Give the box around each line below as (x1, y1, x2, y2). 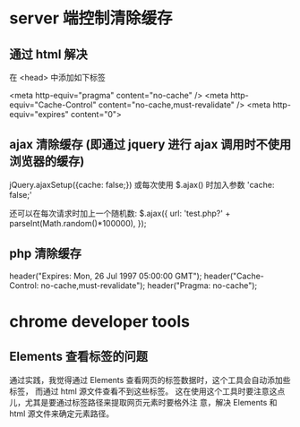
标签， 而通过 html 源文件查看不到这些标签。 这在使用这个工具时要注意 (9, 386, 270, 397)
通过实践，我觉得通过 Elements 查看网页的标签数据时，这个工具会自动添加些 (9, 374, 291, 385)
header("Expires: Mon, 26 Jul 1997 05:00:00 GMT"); (9, 270, 202, 281)
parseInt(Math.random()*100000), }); (9, 218, 147, 228)
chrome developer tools (9, 311, 191, 331)
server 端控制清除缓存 (9, 8, 173, 29)
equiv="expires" (9, 109, 69, 119)
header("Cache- (203, 270, 264, 281)
